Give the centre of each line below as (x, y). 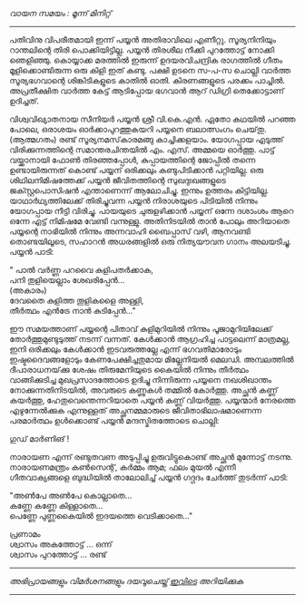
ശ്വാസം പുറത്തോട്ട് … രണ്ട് (58, 554)
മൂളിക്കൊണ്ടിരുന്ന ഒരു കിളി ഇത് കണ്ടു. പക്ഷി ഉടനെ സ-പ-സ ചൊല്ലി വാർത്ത (150, 70)
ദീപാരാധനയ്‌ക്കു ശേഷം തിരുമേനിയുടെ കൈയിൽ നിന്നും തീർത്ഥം (129, 370)
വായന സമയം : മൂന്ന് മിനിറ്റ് (60, 13)
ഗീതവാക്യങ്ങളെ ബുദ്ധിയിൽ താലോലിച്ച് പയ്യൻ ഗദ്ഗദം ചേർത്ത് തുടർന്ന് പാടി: (149, 477)
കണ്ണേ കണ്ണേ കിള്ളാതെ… (56, 506)
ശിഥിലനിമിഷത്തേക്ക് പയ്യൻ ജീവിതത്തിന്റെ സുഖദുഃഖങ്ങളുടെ (118, 180)
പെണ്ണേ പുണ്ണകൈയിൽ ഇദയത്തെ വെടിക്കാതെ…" (101, 516)
